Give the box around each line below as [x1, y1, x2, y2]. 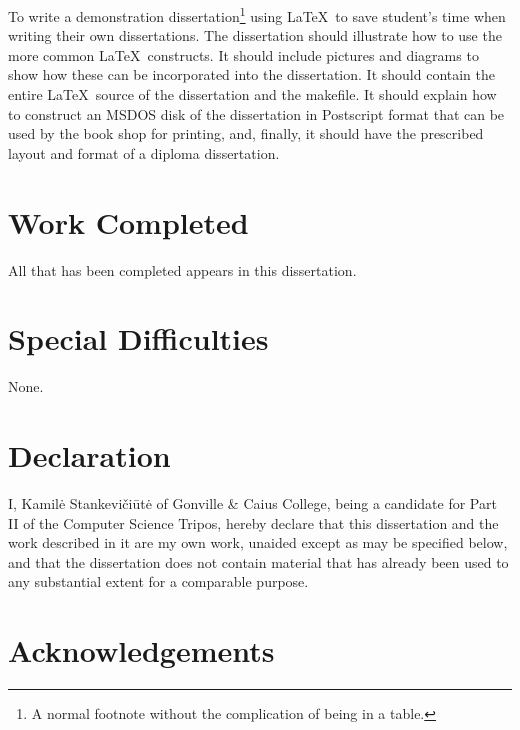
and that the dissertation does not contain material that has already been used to [8, 551, 509, 572]
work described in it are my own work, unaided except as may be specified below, [8, 532, 508, 553]
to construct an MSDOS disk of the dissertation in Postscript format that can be [8, 103, 505, 124]
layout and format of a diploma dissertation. [8, 142, 280, 163]
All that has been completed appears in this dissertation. [8, 259, 357, 280]
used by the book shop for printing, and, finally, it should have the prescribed [8, 123, 484, 144]
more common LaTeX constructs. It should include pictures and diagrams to [8, 44, 479, 65]
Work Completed [8, 201, 249, 242]
